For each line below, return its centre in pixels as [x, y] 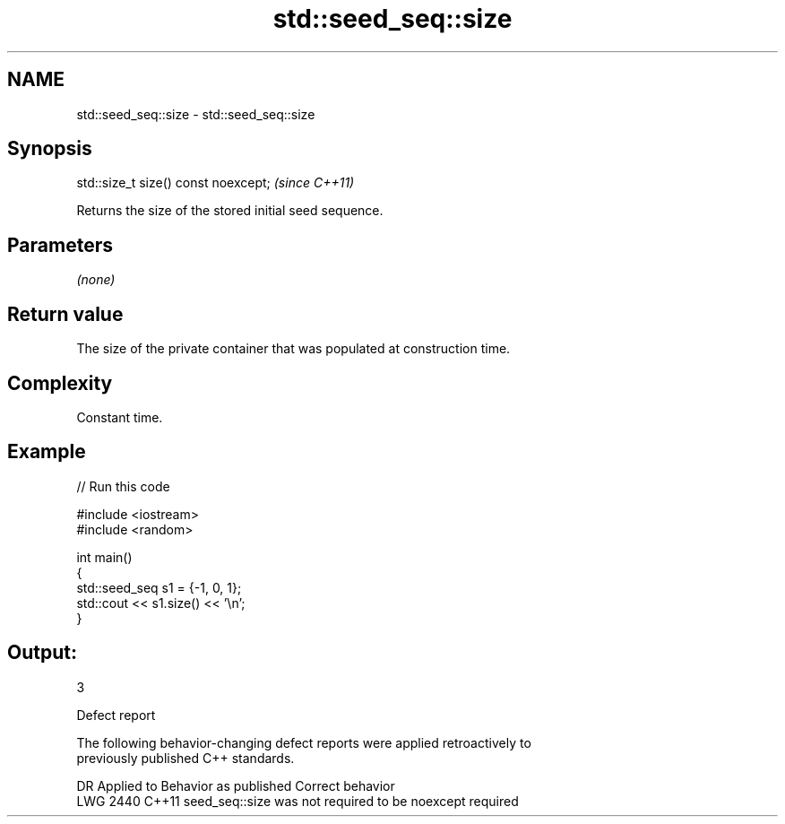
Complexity [60, 383]
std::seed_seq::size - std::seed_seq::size [196, 114]
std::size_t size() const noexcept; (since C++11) [216, 183]
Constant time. [120, 417]
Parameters [60, 245]
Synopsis [50, 149]
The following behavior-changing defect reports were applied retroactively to [304, 742]
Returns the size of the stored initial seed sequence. [230, 211]
